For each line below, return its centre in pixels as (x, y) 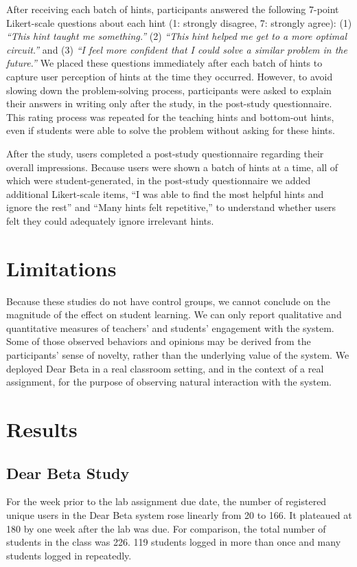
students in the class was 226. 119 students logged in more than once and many (174, 542)
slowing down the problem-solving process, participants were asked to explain (169, 90)
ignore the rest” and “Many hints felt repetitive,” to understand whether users (171, 207)
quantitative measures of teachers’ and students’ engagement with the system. (170, 327)
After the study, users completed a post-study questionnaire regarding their (165, 153)
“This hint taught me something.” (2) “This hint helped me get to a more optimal (176, 36)
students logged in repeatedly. (69, 555)
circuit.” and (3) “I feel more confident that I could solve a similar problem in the (177, 49)
